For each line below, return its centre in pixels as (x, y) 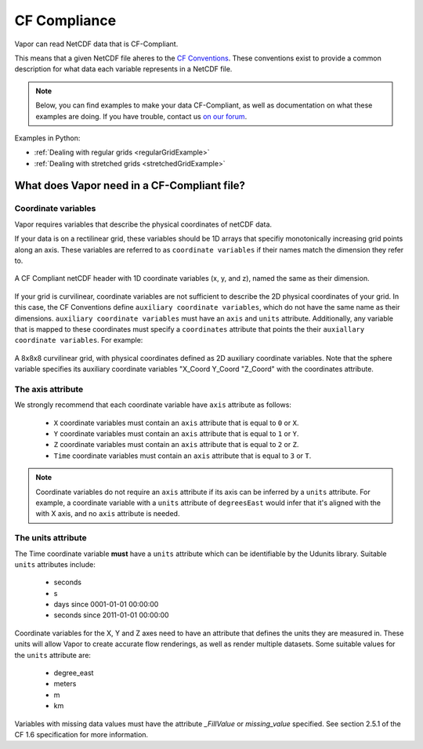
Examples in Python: (47, 138)
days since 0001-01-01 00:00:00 (106, 605)
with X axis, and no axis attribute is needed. (108, 514)
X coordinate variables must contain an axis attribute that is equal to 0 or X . (176, 423)
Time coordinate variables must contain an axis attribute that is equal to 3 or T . (183, 456)
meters (65, 684)
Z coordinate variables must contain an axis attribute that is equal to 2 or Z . (176, 445)
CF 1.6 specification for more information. (81, 734)
